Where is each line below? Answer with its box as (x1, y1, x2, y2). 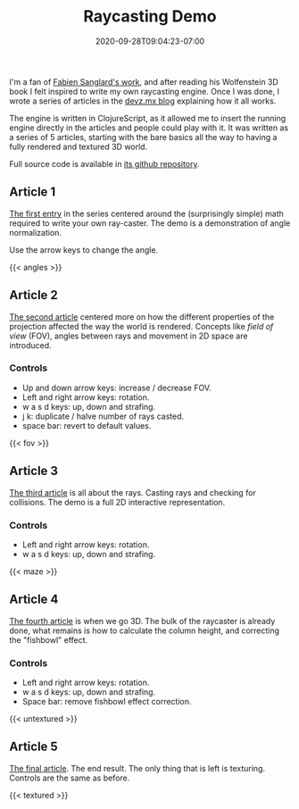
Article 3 (9, 463, 59, 479)
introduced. (9, 339, 52, 350)
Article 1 (9, 185, 56, 200)
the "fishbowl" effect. (9, 634, 88, 645)
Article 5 (9, 739, 58, 755)
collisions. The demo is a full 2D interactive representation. (9, 496, 226, 507)
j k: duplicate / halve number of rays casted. (21, 411, 185, 421)
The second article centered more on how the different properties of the (9, 311, 275, 322)
